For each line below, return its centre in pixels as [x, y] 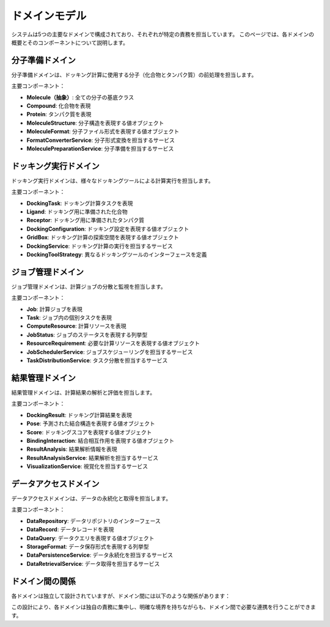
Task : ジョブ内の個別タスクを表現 [69, 317]
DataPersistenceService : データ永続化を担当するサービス [100, 555]
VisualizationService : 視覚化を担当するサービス [87, 466]
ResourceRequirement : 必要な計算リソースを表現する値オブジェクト [113, 343]
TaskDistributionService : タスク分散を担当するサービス [97, 360]
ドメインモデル [49, 16]
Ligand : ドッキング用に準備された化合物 [77, 212]
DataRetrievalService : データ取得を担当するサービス [93, 563]
